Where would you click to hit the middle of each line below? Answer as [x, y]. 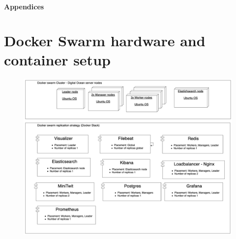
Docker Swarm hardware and [105, 40]
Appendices [24, 6]
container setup [57, 59]
